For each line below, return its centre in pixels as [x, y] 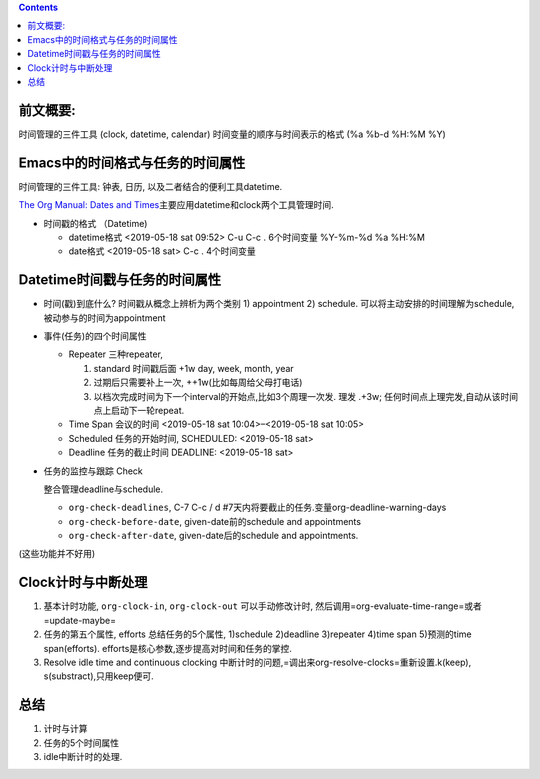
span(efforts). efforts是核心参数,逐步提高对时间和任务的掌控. [167, 648]
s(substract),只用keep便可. [98, 676]
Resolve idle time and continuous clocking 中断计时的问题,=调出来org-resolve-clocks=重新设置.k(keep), [257, 662]
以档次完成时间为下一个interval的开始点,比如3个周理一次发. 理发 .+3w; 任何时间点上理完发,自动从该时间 [306, 396]
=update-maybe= [80, 620]
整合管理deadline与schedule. [103, 489]
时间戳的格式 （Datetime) [95, 223]
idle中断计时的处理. [83, 757]
